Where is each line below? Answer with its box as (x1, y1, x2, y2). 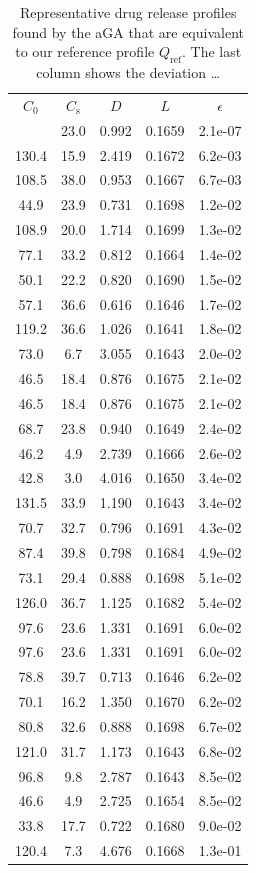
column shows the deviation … (36, 61, 221, 82)
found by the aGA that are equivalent (12, 21, 244, 42)
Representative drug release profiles (20, 2, 237, 22)
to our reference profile (15, 41, 155, 62)
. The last (181, 41, 242, 62)
